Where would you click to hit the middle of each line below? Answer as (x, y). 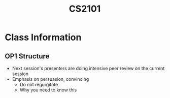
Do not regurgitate (39, 85)
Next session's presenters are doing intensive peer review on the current (88, 68)
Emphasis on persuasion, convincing (50, 79)
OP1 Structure (27, 56)
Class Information (43, 37)
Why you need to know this (48, 90)
